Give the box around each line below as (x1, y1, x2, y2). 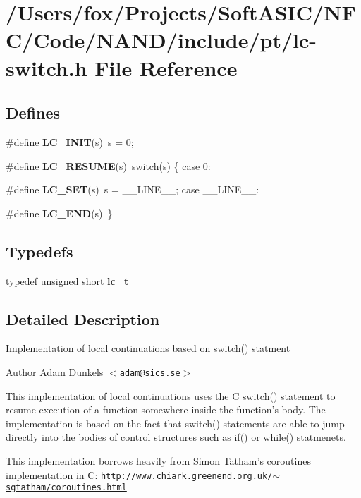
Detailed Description (6, 308, 160, 329)
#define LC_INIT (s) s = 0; (6, 134, 134, 149)
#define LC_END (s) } (6, 205, 113, 220)
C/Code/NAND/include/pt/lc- (6, 25, 317, 54)
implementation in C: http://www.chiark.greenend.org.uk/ (6, 467, 273, 482)
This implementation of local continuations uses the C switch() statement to (6, 388, 336, 403)
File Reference (94, 53, 238, 82)
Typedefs (6, 240, 73, 262)
